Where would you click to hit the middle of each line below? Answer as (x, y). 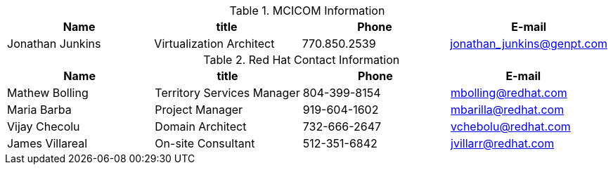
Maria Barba (39, 110)
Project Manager (199, 110)
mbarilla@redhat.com (508, 110)
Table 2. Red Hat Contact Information (302, 60)
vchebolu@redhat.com (511, 126)
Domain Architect (201, 126)
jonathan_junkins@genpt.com (529, 44)
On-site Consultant (205, 143)
